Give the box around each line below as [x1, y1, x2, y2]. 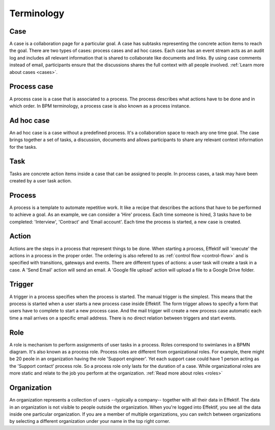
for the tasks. [9, 144, 38, 150]
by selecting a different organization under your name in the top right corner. [9, 418, 171, 424]
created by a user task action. [9, 177, 72, 183]
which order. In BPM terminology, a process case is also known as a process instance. [9, 102, 191, 109]
